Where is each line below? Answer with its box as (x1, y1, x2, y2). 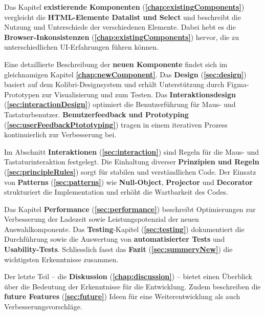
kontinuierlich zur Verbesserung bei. (4, 129, 117, 140)
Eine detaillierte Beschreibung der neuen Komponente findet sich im (4, 58, 228, 69)
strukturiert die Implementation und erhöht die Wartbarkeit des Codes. (4, 186, 229, 197)
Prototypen (4, 89, 40, 99)
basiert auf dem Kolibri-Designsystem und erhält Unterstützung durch (4, 79, 225, 90)
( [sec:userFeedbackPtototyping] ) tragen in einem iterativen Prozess (4, 119, 228, 130)
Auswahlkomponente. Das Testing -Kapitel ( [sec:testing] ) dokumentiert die (4, 223, 245, 234)
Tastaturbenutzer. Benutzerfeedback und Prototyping (4, 109, 189, 119)
